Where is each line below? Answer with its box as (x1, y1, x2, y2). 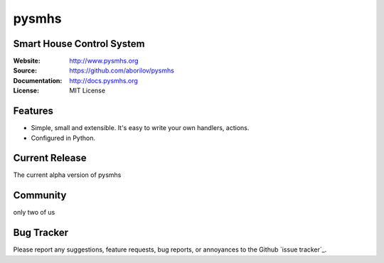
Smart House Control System (13, 38, 145, 50)
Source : (13, 66, 38, 75)
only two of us (13, 208, 55, 217)
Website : (13, 57, 41, 65)
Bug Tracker (13, 227, 69, 239)
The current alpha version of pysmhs (13, 171, 122, 179)
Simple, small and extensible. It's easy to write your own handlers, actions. (31, 124, 250, 132)
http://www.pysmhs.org (69, 57, 139, 65)
